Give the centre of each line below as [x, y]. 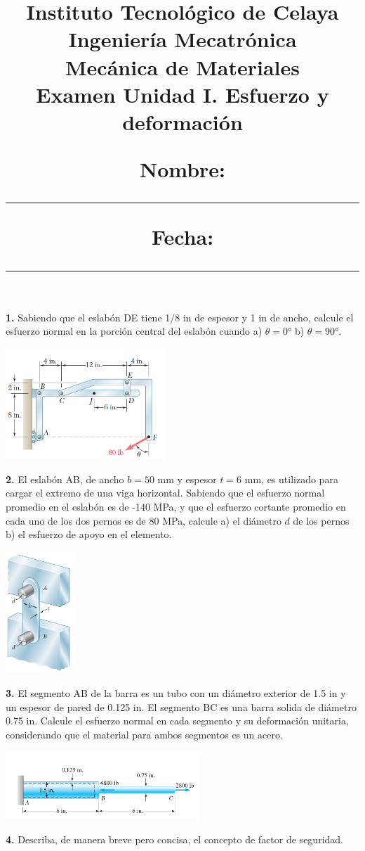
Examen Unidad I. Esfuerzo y [182, 94]
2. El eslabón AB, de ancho [65, 479]
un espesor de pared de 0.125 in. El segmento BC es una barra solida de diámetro [181, 706]
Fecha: [182, 237]
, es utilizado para [300, 479]
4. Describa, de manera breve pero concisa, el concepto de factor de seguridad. [174, 839]
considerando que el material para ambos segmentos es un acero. [144, 734]
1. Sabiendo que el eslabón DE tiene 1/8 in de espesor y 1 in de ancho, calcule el [180, 317]
